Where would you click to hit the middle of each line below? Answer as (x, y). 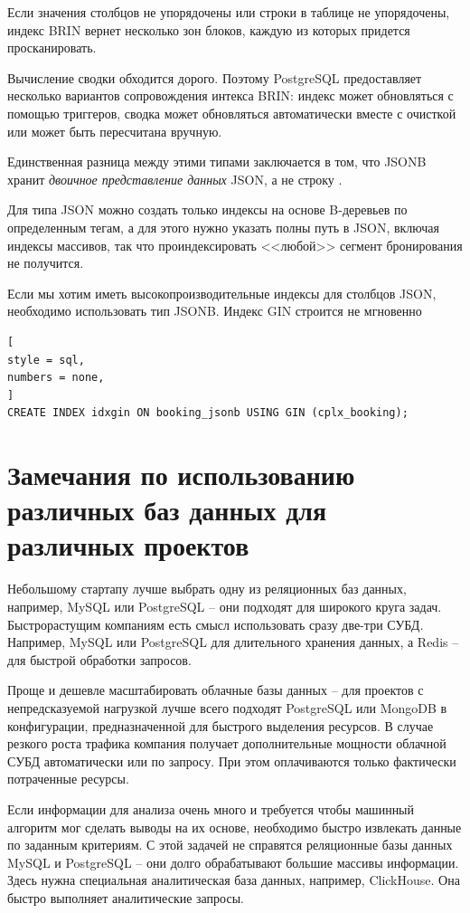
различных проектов (128, 545)
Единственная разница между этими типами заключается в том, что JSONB (217, 162)
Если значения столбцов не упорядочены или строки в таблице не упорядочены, (229, 12)
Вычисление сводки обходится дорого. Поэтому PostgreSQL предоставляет (215, 77)
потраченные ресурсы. (68, 779)
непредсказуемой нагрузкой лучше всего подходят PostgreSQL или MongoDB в (227, 707)
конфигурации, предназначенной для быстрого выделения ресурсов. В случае (221, 725)
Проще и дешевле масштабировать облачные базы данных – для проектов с (216, 690)
